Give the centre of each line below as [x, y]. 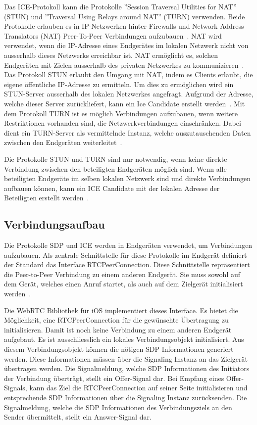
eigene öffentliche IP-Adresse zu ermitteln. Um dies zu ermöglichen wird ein [119, 84]
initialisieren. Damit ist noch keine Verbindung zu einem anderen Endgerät [118, 329]
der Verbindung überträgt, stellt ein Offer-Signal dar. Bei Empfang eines [114, 378]
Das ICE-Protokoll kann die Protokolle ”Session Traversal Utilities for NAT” [120, 6]
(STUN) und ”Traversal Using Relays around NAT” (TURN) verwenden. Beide [125, 16]
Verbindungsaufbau [54, 224]
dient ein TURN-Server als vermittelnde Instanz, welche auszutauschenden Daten [128, 132]
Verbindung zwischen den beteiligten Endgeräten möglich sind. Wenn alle [115, 168]
